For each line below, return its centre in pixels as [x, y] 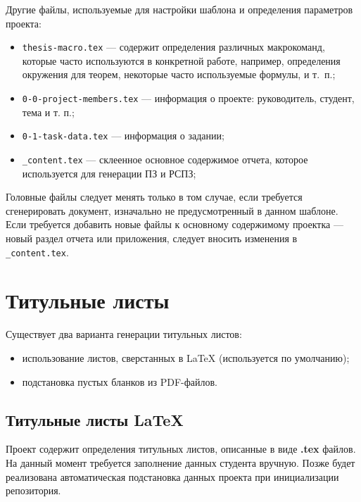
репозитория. [33, 490]
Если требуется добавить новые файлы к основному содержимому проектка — [175, 224]
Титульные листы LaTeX [95, 419]
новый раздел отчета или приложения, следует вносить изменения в [152, 238]
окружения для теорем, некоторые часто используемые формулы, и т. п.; [179, 74]
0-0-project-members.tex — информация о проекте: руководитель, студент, [188, 98]
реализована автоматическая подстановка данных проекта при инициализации [172, 476]
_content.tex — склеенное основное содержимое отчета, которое [165, 159]
